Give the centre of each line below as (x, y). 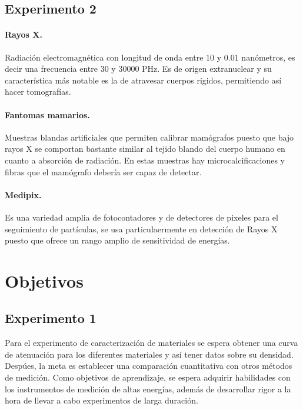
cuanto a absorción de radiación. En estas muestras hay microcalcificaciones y (145, 160)
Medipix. (23, 194)
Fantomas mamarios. (47, 114)
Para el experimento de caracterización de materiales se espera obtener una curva (151, 343)
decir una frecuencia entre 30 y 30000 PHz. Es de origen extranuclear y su (138, 69)
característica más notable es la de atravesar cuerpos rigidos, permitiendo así (143, 80)
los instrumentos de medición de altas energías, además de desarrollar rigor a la (148, 389)
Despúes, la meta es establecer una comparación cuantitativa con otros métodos (149, 366)
